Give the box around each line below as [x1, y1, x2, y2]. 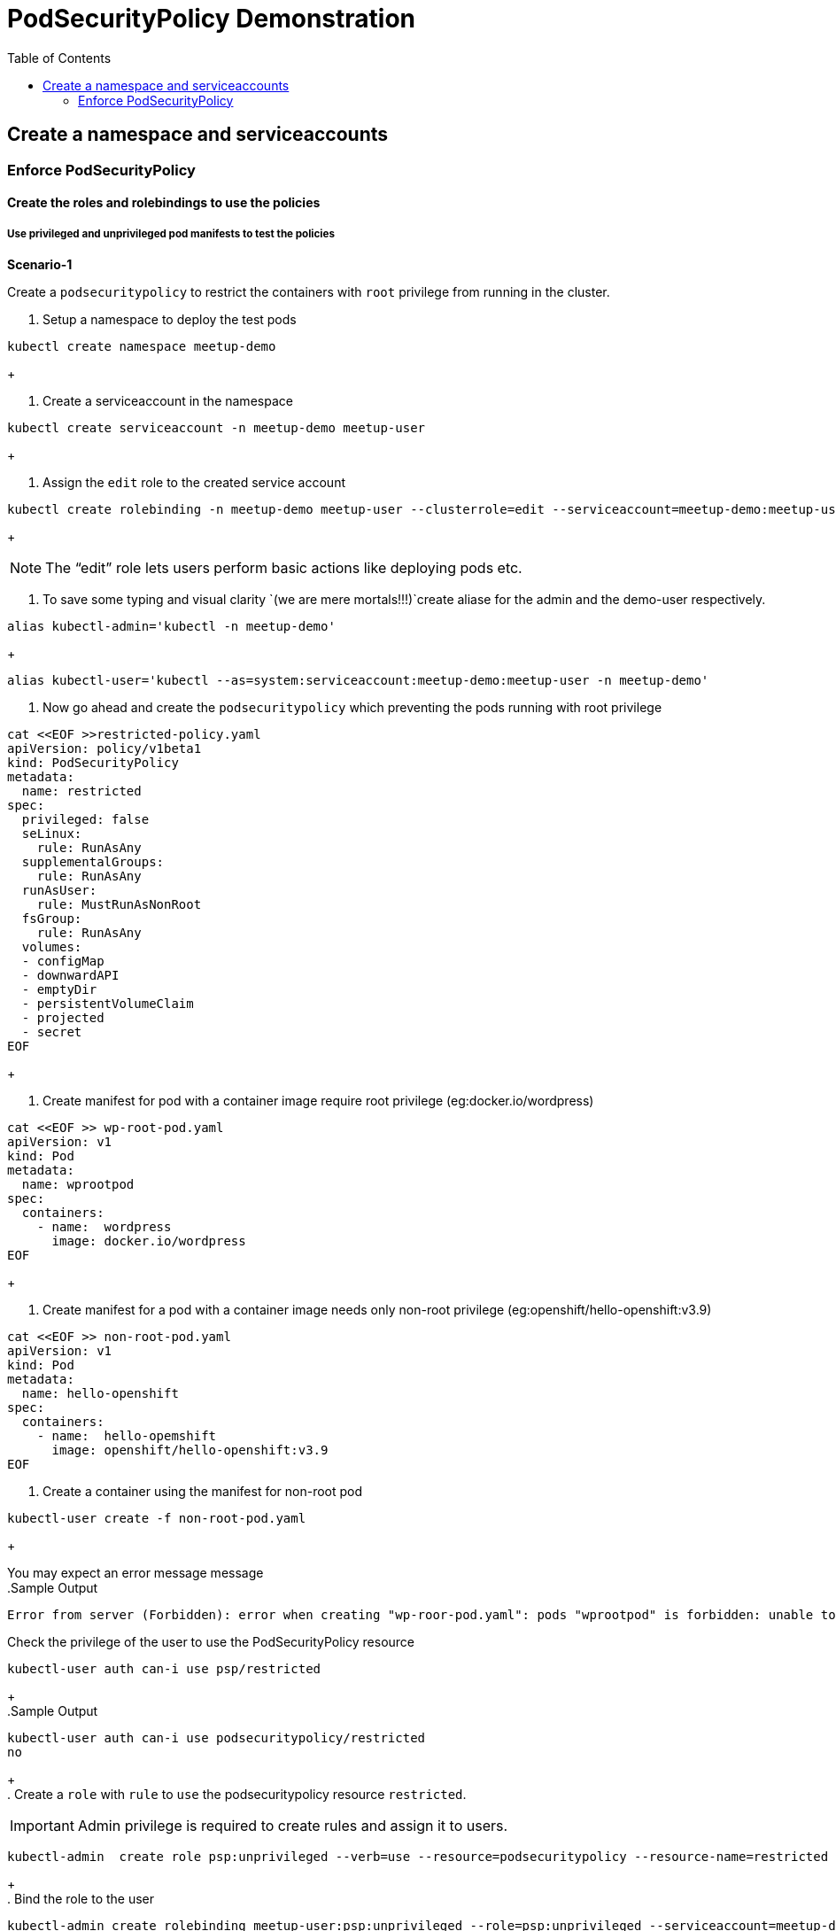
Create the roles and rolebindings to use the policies [7, 195, 321, 211]
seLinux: [21, 826, 82, 841]
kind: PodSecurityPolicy [7, 755, 179, 770]
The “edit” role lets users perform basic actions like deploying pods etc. [45, 558, 522, 577]
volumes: [21, 939, 82, 954]
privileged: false [21, 811, 150, 826]
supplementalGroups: [21, 854, 165, 869]
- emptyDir [21, 981, 97, 997]
